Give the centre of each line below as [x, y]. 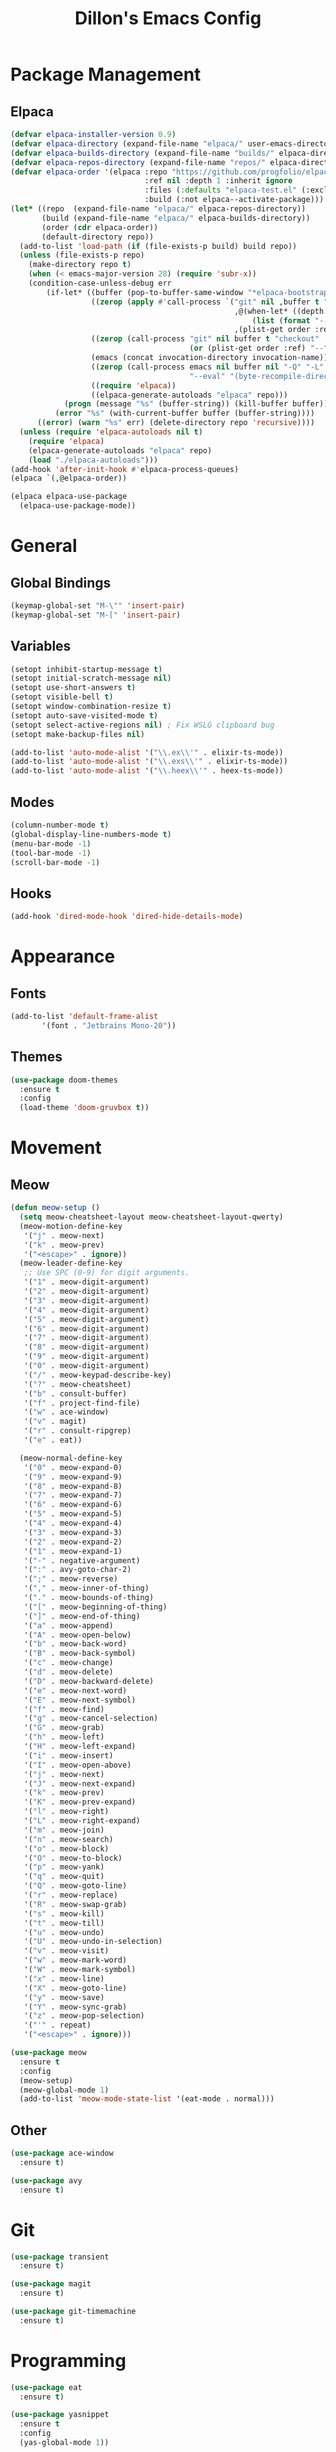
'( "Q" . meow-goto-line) [75, 1886]
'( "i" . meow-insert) [68, 1755]
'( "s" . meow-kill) [64, 1913]
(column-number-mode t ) [60, 825]
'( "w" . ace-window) [66, 1412]
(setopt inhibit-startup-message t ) [86, 669]
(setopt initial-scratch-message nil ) [91, 678]
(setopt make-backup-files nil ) [77, 734]
